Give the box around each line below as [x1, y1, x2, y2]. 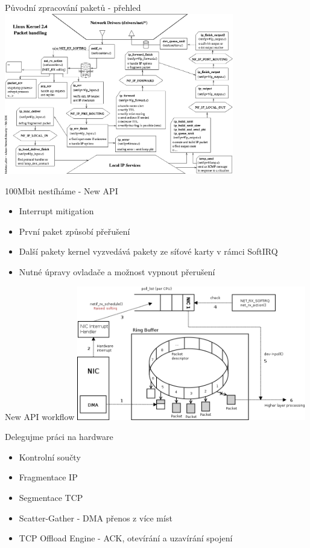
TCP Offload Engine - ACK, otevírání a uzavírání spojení [19, 532, 233, 544]
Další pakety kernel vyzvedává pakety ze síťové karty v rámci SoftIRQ [19, 245, 278, 258]
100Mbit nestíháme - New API [5, 184, 118, 197]
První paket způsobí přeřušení [19, 225, 130, 237]
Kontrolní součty [19, 450, 81, 463]
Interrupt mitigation [19, 205, 94, 217]
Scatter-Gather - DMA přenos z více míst [19, 511, 172, 524]
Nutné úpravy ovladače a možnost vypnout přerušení [19, 265, 215, 278]
